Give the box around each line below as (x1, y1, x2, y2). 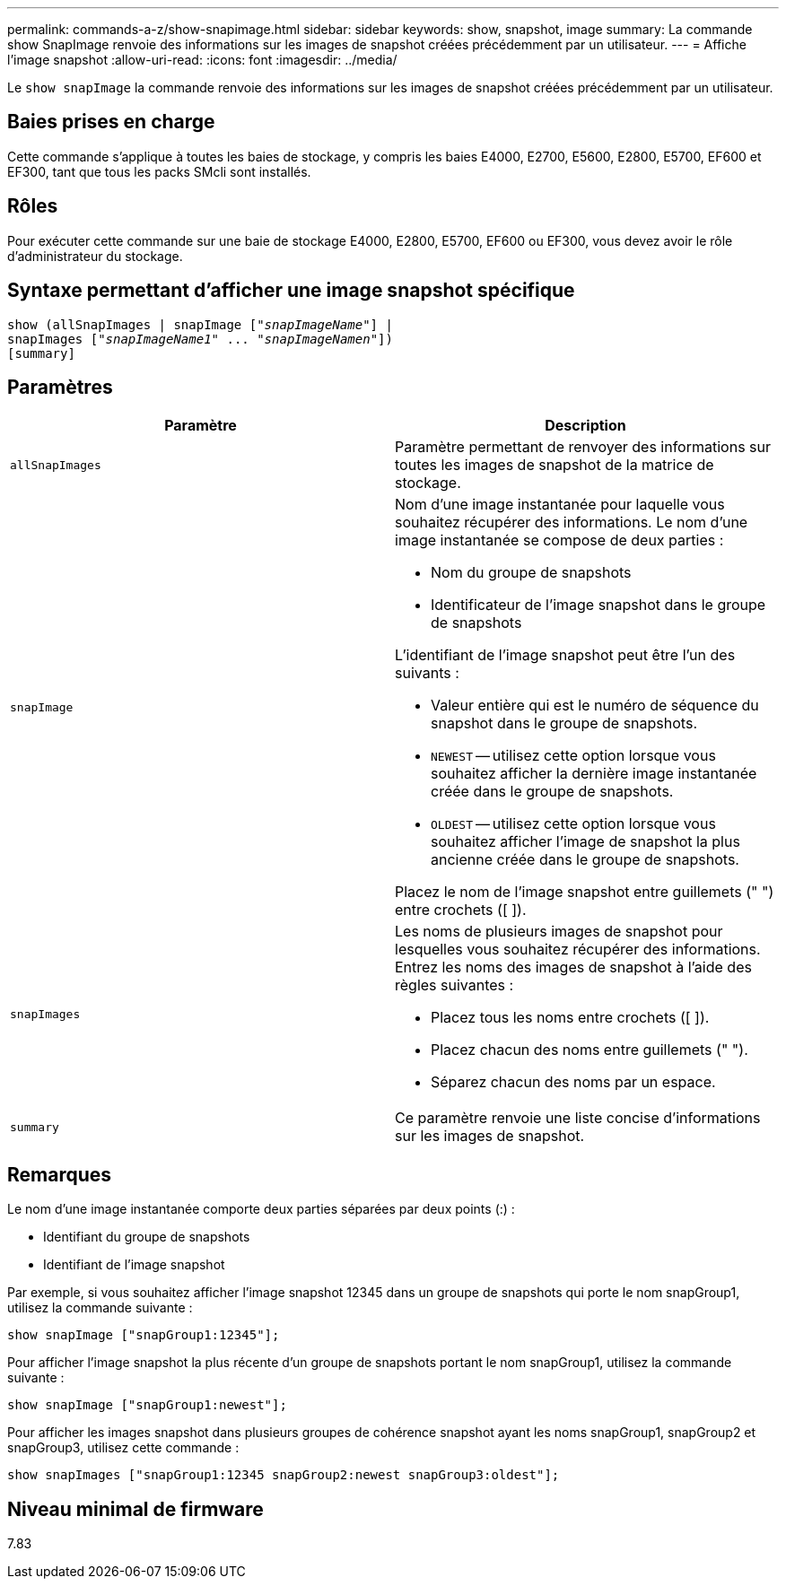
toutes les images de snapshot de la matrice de (395, 456, 714, 475)
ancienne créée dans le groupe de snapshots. (431, 850, 739, 869)
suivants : (395, 664, 459, 683)
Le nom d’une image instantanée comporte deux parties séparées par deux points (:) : (7, 1201, 515, 1217)
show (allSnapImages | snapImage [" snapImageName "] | (7, 317, 393, 332)
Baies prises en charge (7, 110, 215, 134)
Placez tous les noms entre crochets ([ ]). (431, 1008, 710, 1027)
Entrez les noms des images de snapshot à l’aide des (395, 958, 752, 977)
